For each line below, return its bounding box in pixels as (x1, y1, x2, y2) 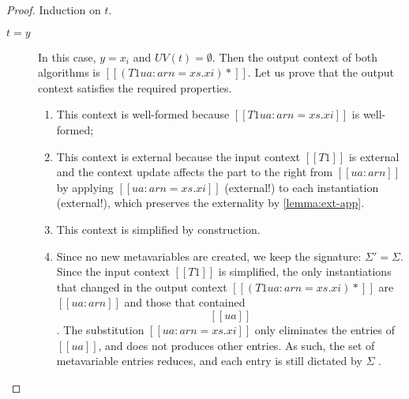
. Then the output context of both (212, 48, 378, 65)
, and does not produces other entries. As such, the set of (98, 337, 375, 353)
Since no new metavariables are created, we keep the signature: (56, 247, 362, 264)
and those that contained (124, 294, 246, 311)
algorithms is (38, 64, 100, 81)
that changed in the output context (56, 278, 227, 295)
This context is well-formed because (56, 106, 230, 122)
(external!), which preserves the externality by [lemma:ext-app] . (56, 194, 365, 211)
